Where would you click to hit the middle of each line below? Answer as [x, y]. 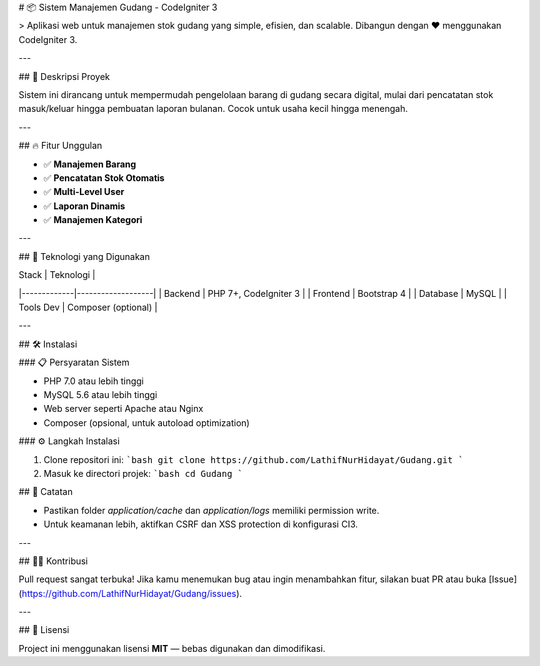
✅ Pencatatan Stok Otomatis [104, 177]
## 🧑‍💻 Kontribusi [53, 561]
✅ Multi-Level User [84, 192]
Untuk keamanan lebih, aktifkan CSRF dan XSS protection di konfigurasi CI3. [201, 524]
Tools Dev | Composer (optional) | [88, 307]
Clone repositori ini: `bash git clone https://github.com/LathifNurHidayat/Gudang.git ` [253, 459]
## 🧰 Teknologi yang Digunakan [84, 256]
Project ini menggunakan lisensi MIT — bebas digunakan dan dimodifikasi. [172, 648]
